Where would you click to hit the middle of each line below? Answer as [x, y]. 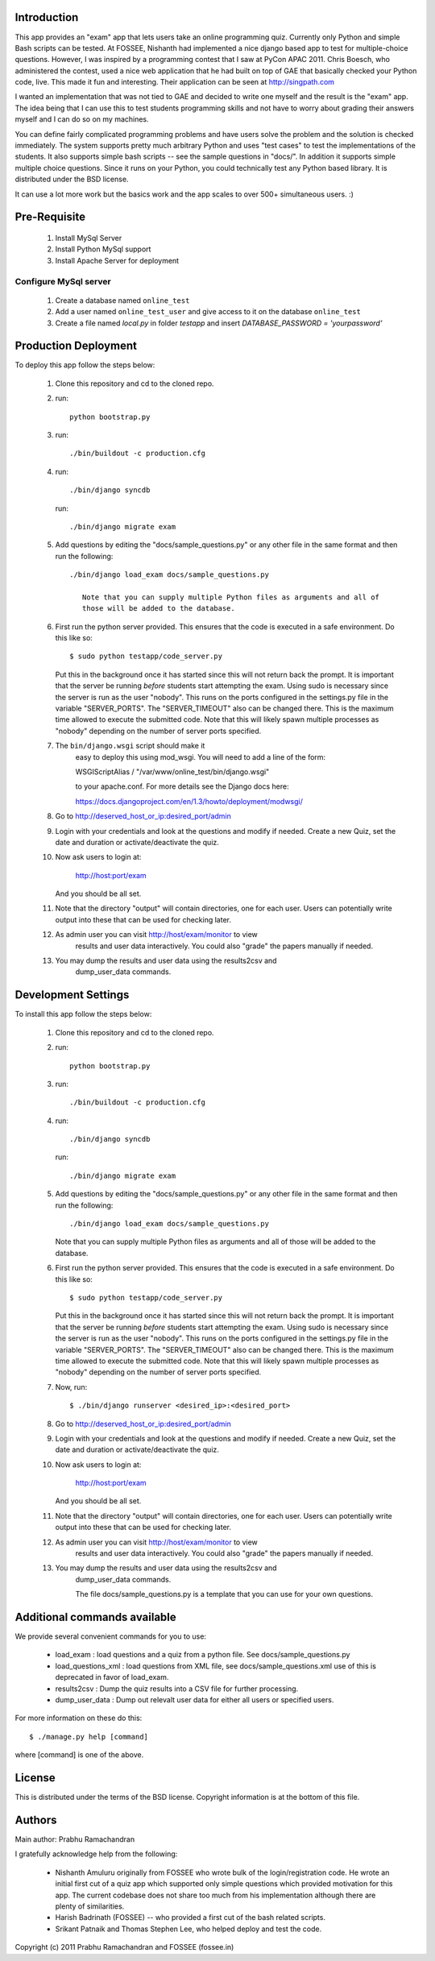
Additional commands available [95, 1617]
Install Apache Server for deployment [117, 260]
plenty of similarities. [90, 1906]
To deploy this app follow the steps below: [85, 365]
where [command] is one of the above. [79, 1755]
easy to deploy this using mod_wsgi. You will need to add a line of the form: [201, 757]
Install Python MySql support [103, 249]
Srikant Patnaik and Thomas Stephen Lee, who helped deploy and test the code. [188, 1929]
